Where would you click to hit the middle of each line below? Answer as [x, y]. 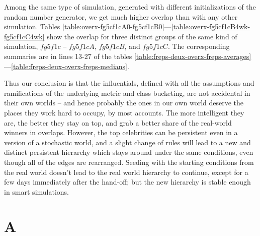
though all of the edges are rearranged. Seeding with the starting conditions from [129, 162]
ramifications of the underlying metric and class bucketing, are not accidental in [127, 93]
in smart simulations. [36, 191]
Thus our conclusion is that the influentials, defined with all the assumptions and [129, 83]
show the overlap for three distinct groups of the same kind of [142, 36]
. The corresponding [199, 46]
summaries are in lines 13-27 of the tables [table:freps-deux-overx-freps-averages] [128, 56]
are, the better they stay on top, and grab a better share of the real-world [118, 122]
